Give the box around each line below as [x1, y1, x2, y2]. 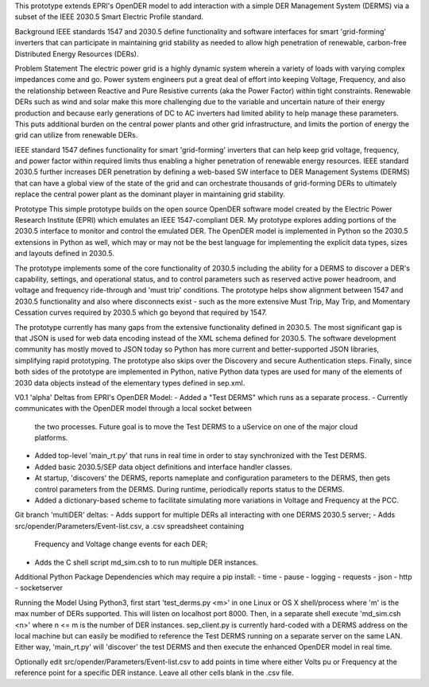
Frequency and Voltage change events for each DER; [34, 539, 208, 549]
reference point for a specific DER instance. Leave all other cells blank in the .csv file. [14, 668, 294, 677]
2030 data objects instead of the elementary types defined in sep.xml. [14, 378, 245, 387]
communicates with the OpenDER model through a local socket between [14, 404, 252, 413]
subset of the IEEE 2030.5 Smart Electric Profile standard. [14, 12, 204, 21]
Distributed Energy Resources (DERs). [14, 49, 139, 59]
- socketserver [14, 583, 64, 592]
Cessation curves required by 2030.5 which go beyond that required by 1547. [14, 308, 268, 317]
